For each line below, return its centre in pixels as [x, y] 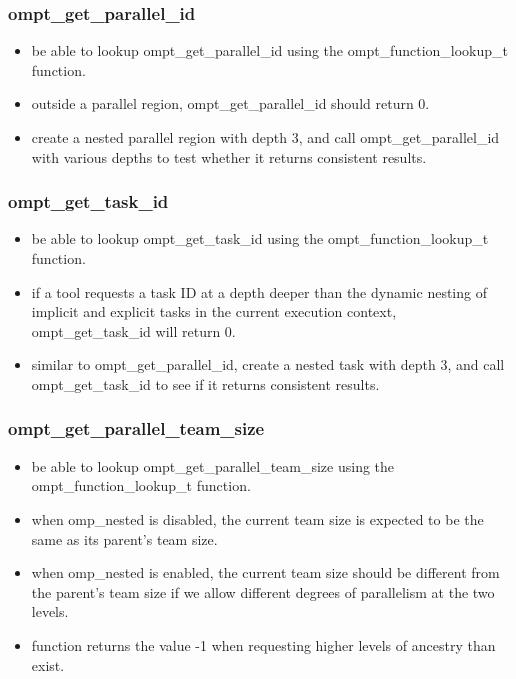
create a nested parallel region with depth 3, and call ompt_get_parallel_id [265, 137]
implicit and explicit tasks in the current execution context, [214, 311]
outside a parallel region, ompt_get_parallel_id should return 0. [230, 103]
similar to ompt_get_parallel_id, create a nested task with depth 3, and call [268, 364]
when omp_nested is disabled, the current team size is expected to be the [257, 518]
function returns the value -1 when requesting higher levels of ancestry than [263, 644]
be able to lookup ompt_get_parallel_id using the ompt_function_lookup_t [269, 50]
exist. [48, 664]
